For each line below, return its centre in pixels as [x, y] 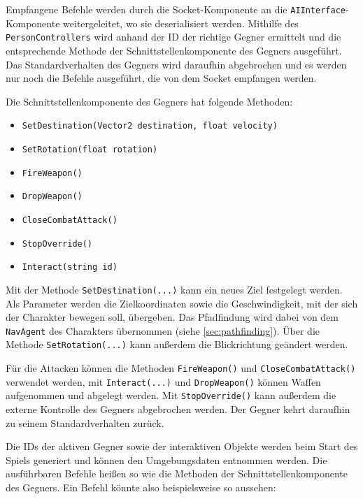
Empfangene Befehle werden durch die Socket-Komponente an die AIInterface [176, 9]
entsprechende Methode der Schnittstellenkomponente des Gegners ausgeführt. [174, 50]
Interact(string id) [70, 267]
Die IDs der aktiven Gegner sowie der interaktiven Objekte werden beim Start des [182, 446]
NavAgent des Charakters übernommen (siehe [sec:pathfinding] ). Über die [163, 330]
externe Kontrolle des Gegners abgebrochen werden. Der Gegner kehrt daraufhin [178, 409]
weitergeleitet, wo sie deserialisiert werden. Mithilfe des [181, 23]
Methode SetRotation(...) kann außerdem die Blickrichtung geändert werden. [177, 344]
